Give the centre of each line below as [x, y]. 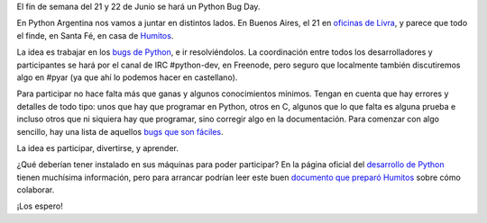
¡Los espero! [40, 206]
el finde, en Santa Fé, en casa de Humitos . [95, 35]
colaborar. [36, 190]
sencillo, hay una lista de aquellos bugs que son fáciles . [120, 131]
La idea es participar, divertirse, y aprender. [98, 147]
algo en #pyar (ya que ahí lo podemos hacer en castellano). [127, 77]
